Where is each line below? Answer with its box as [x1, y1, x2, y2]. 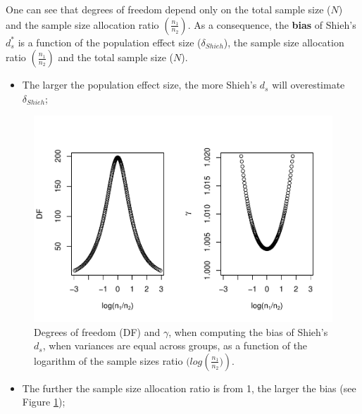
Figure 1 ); [22, 394, 65, 409]
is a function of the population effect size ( [18, 34, 201, 49]
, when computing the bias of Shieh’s [168, 324, 328, 339]
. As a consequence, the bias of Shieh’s [187, 17, 356, 32]
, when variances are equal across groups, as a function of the [42, 338, 308, 353]
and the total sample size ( [58, 50, 174, 65]
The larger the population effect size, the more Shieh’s [22, 77, 257, 92]
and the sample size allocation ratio [6, 17, 159, 32]
